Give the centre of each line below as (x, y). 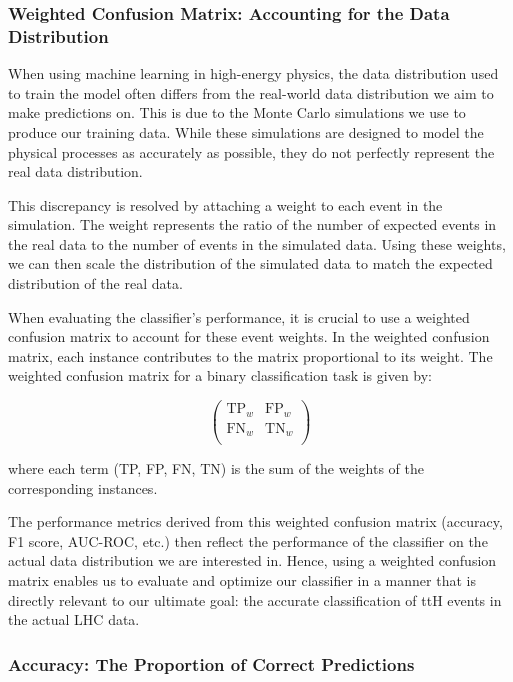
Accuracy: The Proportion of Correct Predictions (211, 663)
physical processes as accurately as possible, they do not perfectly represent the (251, 151)
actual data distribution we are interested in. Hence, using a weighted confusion (252, 560)
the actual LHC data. (74, 619)
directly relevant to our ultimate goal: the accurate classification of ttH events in (255, 599)
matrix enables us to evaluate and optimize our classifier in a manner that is (242, 580)
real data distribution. (75, 171)
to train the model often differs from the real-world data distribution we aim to (251, 92)
